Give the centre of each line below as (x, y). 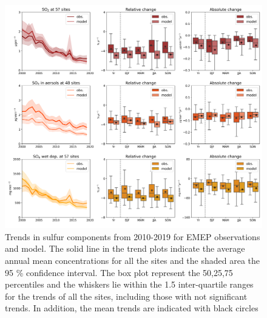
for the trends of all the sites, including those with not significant (126, 296)
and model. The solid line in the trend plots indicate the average (125, 248)
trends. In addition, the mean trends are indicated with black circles (132, 308)
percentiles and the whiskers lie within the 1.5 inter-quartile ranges (129, 284)
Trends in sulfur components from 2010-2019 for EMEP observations (133, 236)
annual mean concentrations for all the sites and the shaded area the (133, 261)
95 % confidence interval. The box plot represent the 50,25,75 (119, 272)
